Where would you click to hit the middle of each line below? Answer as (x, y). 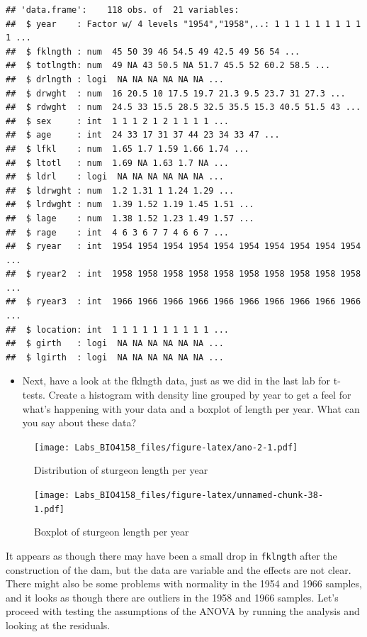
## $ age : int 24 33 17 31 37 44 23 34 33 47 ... (143, 135)
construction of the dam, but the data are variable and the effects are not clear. (179, 569)
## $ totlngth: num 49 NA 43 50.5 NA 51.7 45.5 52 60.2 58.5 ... (168, 66)
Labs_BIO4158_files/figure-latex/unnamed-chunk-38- (199, 495)
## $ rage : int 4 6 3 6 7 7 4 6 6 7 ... (117, 232)
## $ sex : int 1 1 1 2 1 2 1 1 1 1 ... (117, 121)
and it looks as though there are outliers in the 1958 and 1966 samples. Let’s (172, 597)
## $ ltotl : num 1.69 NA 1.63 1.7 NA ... (117, 163)
